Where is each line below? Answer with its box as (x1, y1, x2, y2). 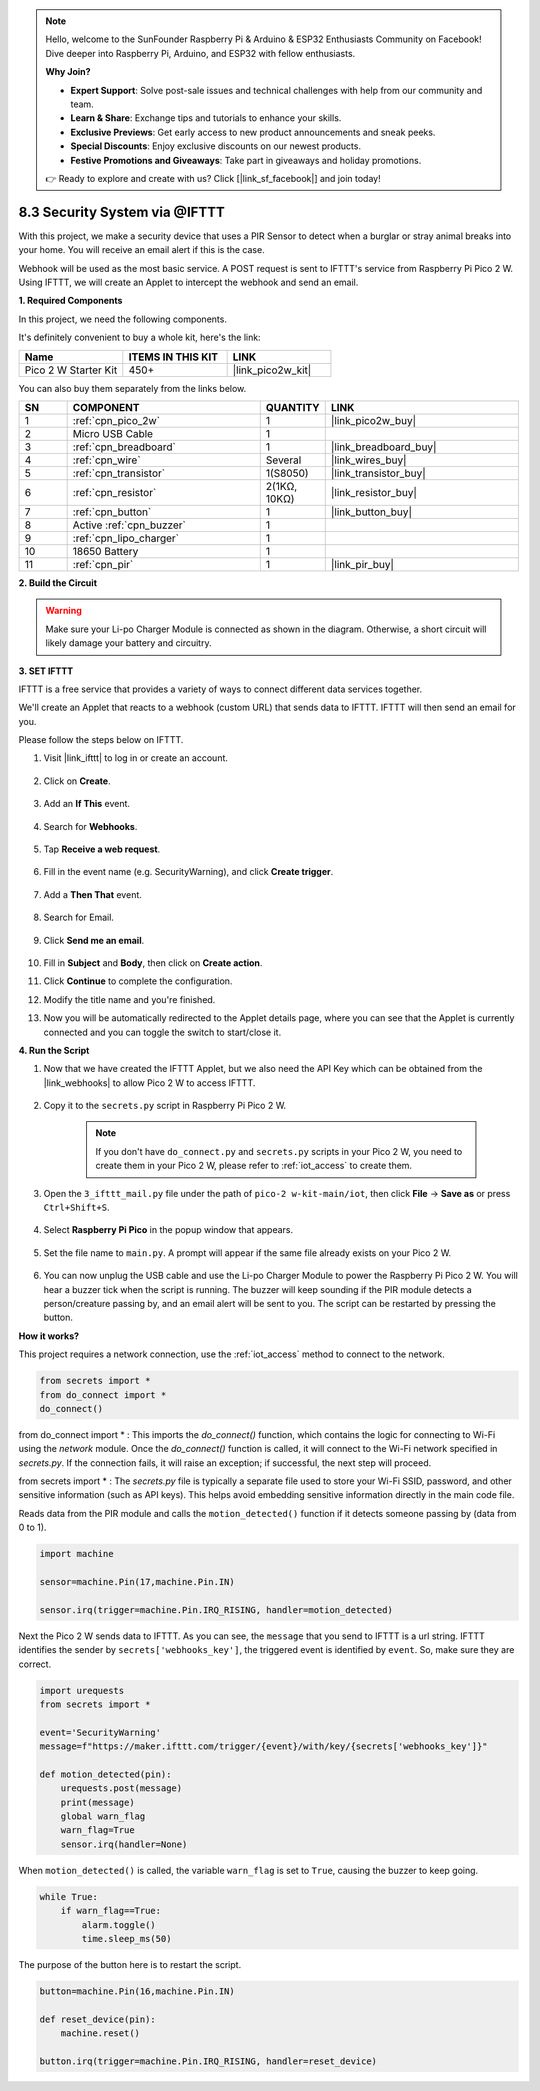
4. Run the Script (18, 1044, 90, 1056)
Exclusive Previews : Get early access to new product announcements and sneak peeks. (70, 126, 436, 138)
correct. (18, 1658, 52, 1670)
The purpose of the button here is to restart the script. (18, 1958, 242, 1970)
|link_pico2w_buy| (330, 413, 417, 427)
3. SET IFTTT (18, 665, 74, 677)
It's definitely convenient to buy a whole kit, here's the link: (18, 331, 261, 344)
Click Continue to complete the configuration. (43, 975, 233, 987)
